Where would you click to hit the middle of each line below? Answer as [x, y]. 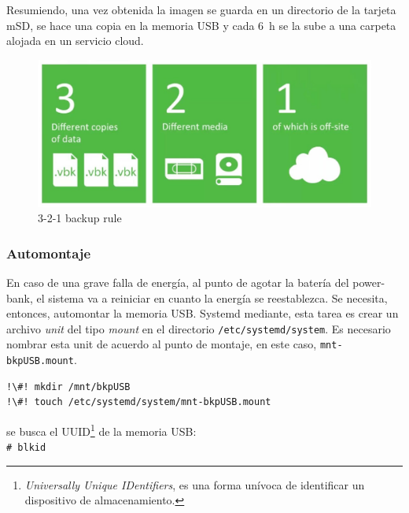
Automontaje [49, 253]
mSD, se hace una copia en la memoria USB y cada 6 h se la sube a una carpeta [201, 25]
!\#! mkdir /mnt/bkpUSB [68, 387]
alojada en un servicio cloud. [75, 41]
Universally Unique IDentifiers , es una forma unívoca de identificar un [195, 484]
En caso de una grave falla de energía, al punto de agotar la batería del [178, 282]
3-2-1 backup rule [80, 218]
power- [369, 282]
